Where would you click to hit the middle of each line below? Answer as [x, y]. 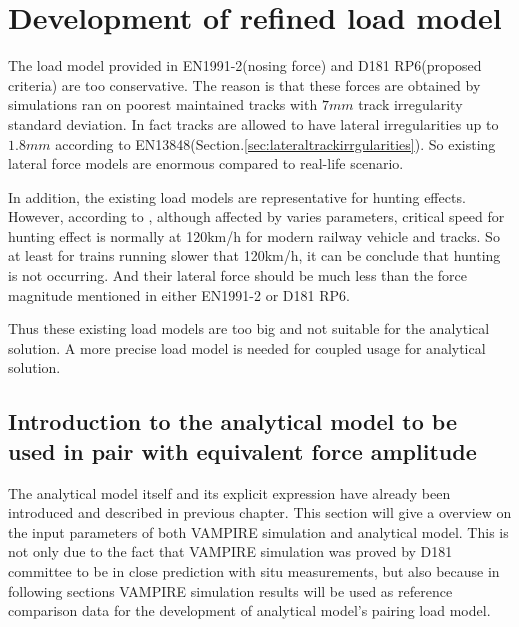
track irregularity [410, 104]
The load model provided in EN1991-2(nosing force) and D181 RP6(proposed [245, 65]
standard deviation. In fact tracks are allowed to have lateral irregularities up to [253, 123]
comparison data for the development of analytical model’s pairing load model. [249, 610]
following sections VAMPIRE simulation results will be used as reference [230, 590]
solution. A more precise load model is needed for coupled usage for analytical [247, 347]
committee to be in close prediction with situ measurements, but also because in [254, 571]
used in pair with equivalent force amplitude [242, 450]
